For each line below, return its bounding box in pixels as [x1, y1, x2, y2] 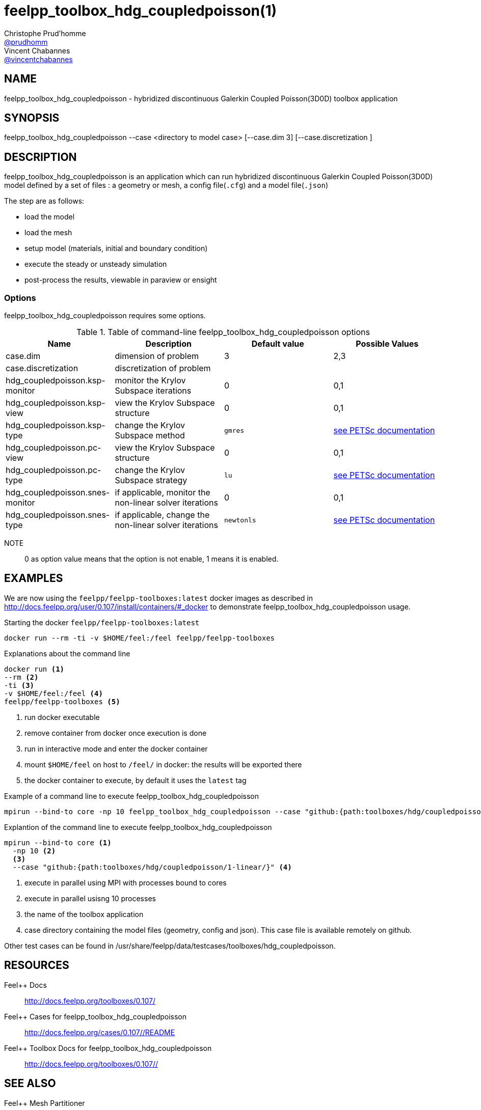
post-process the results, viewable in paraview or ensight [24, 275, 217, 285]
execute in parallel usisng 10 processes [24, 894, 156, 903]
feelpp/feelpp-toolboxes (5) [4, 697, 120, 706]
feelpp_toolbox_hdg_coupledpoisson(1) [4, 2, 277, 19]
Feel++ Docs [4, 980, 47, 989]
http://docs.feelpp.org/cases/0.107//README [24, 1028, 175, 1037]
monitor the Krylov [115, 375, 186, 386]
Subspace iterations [115, 385, 192, 396]
